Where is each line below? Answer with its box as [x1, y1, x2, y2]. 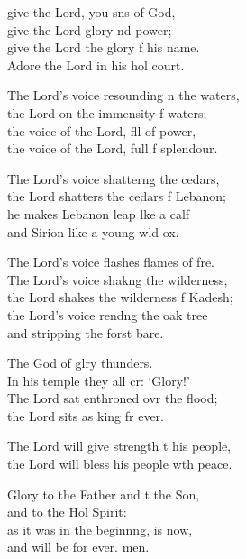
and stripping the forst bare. [7, 323, 164, 342]
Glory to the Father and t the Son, [7, 484, 200, 503]
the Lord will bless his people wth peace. [7, 454, 232, 473]
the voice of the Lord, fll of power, [7, 121, 196, 140]
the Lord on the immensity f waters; [7, 103, 207, 122]
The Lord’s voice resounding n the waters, [7, 86, 240, 105]
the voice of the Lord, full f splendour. [7, 139, 218, 158]
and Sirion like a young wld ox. [7, 222, 179, 241]
